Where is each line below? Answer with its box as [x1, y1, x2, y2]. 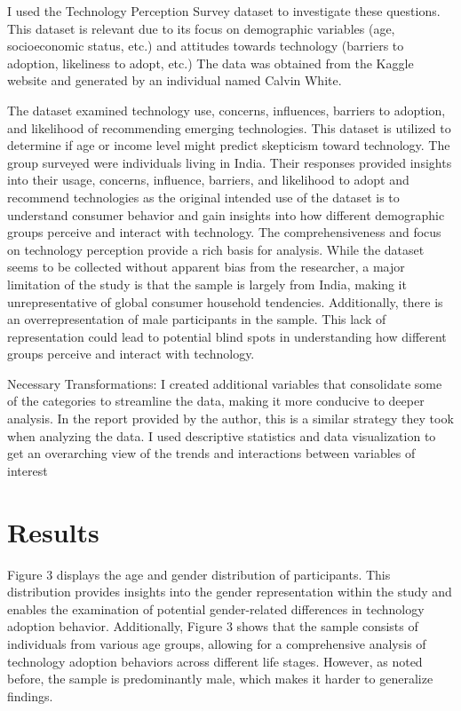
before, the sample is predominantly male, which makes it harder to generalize [7, 669, 433, 688]
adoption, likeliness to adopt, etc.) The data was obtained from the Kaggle [7, 53, 414, 72]
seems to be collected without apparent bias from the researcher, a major [7, 257, 405, 276]
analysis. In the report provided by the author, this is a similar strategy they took [7, 409, 454, 428]
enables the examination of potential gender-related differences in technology [7, 599, 425, 618]
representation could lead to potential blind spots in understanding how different [7, 327, 447, 345]
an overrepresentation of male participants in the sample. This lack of [7, 310, 386, 328]
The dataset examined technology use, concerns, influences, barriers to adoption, [7, 100, 446, 119]
